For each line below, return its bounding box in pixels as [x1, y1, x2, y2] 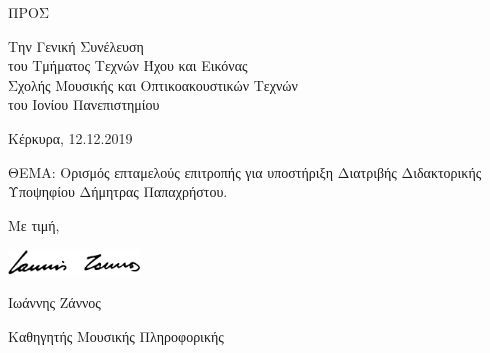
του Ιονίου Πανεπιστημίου [8, 94, 160, 115]
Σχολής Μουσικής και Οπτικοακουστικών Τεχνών [8, 74, 298, 95]
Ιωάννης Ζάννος [8, 292, 101, 313]
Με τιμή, [8, 214, 60, 235]
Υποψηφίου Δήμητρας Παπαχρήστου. [8, 181, 228, 202]
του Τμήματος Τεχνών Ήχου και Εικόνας [8, 55, 248, 76]
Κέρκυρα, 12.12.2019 [8, 127, 133, 148]
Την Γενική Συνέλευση [8, 35, 144, 56]
